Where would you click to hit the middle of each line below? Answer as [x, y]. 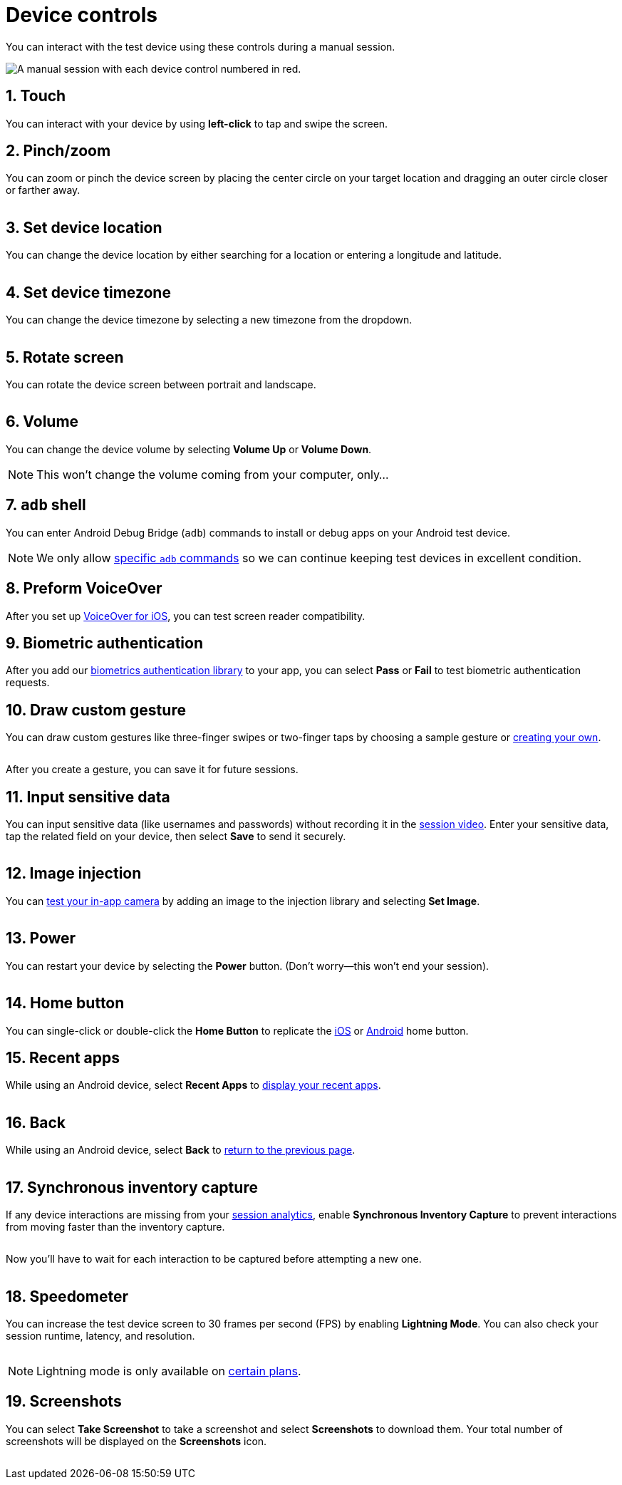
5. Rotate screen [65, 357]
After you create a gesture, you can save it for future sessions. [152, 770]
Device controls [82, 15]
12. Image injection [74, 874]
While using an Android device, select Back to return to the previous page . [181, 1150]
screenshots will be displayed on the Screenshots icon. [136, 1441]
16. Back [36, 1122]
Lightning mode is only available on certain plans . [169, 1371]
